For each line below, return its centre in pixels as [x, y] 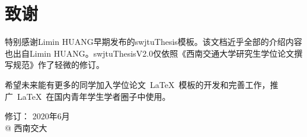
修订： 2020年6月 [37, 116]
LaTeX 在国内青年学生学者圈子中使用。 [94, 96]
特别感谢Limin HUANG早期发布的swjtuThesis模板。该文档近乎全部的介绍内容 [153, 42]
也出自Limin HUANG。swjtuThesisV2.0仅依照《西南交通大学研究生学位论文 [150, 53]
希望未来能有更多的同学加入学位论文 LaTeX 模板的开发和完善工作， [137, 84]
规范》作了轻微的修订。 [58, 65]
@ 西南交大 [26, 127]
